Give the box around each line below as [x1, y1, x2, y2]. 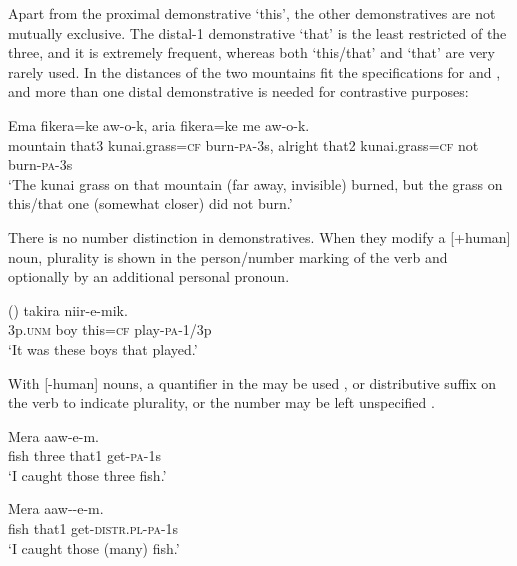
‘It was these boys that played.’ [8, 338, 198, 359]
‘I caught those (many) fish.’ [8, 537, 180, 558]
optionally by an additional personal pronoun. [8, 266, 290, 287]
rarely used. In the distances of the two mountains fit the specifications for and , [8, 61, 501, 82]
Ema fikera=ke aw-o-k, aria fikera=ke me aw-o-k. [8, 114, 310, 135]
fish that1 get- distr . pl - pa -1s [8, 518, 179, 539]
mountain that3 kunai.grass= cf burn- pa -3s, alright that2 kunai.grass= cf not [8, 134, 479, 155]
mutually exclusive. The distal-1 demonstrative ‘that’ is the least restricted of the [8, 22, 507, 43]
